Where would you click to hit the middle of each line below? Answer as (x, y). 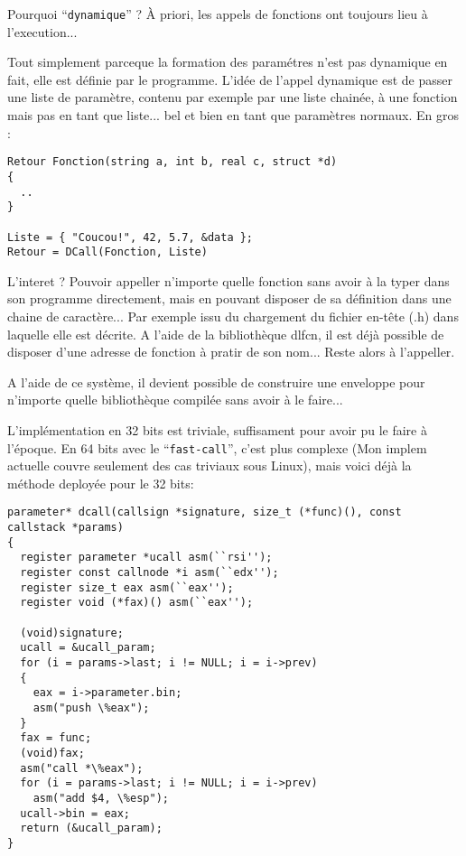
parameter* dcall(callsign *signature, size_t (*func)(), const (205, 512)
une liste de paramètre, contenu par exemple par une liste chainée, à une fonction (233, 97)
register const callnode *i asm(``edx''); (149, 573)
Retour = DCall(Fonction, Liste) (107, 252)
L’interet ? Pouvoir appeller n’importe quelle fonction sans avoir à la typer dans (228, 280)
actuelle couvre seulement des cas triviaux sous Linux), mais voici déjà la (210, 465)
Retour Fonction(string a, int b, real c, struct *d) (172, 162)
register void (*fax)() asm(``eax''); (137, 603)
